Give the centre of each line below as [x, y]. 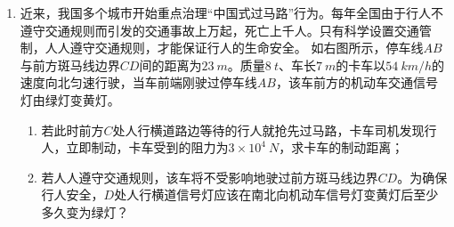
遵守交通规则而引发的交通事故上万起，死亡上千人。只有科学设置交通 [219, 30]
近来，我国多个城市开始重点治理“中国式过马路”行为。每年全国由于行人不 [232, 12]
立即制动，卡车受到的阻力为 [147, 147]
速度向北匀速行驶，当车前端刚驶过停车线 [138, 82]
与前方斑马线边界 [70, 65]
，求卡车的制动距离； [341, 147]
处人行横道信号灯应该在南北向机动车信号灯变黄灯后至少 [276, 195]
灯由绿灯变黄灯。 [70, 99]
